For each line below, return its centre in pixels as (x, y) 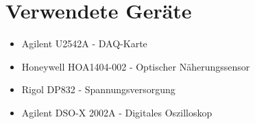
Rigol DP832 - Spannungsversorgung (98, 89)
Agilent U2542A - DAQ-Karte (84, 44)
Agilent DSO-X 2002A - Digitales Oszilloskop (117, 112)
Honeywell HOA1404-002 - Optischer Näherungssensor (136, 66)
